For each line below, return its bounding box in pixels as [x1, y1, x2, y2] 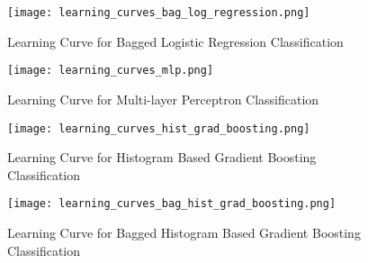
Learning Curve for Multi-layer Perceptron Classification [7, 89, 319, 108]
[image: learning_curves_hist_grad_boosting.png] [7, 122, 310, 135]
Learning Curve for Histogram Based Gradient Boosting [7, 148, 317, 167]
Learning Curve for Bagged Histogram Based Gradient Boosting [7, 223, 361, 241]
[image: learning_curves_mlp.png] [7, 64, 214, 77]
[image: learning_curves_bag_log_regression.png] [7, 6, 310, 19]
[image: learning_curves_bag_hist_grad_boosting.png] [7, 197, 337, 211]
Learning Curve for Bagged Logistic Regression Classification [7, 32, 344, 50]
